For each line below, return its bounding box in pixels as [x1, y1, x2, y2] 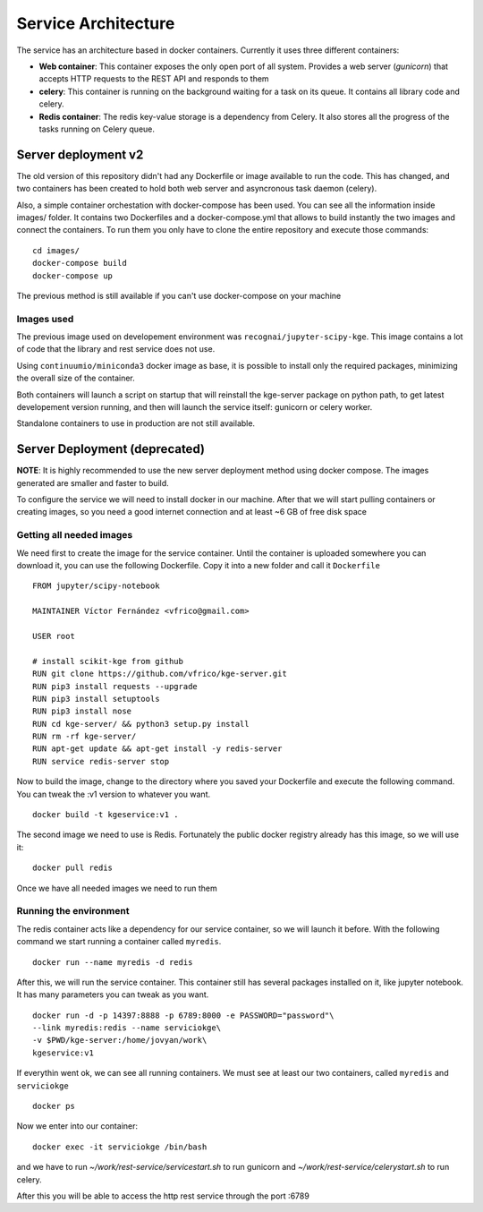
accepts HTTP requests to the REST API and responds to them [38, 73, 269, 84]
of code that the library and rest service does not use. [16, 344, 216, 354]
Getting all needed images [16, 529, 133, 542]
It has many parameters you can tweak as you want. [16, 989, 209, 1000]
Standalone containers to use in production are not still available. [16, 418, 255, 429]
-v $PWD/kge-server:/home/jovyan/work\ [32, 1035, 208, 1046]
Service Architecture [16, 13, 175, 33]
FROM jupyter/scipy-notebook [32, 581, 160, 591]
